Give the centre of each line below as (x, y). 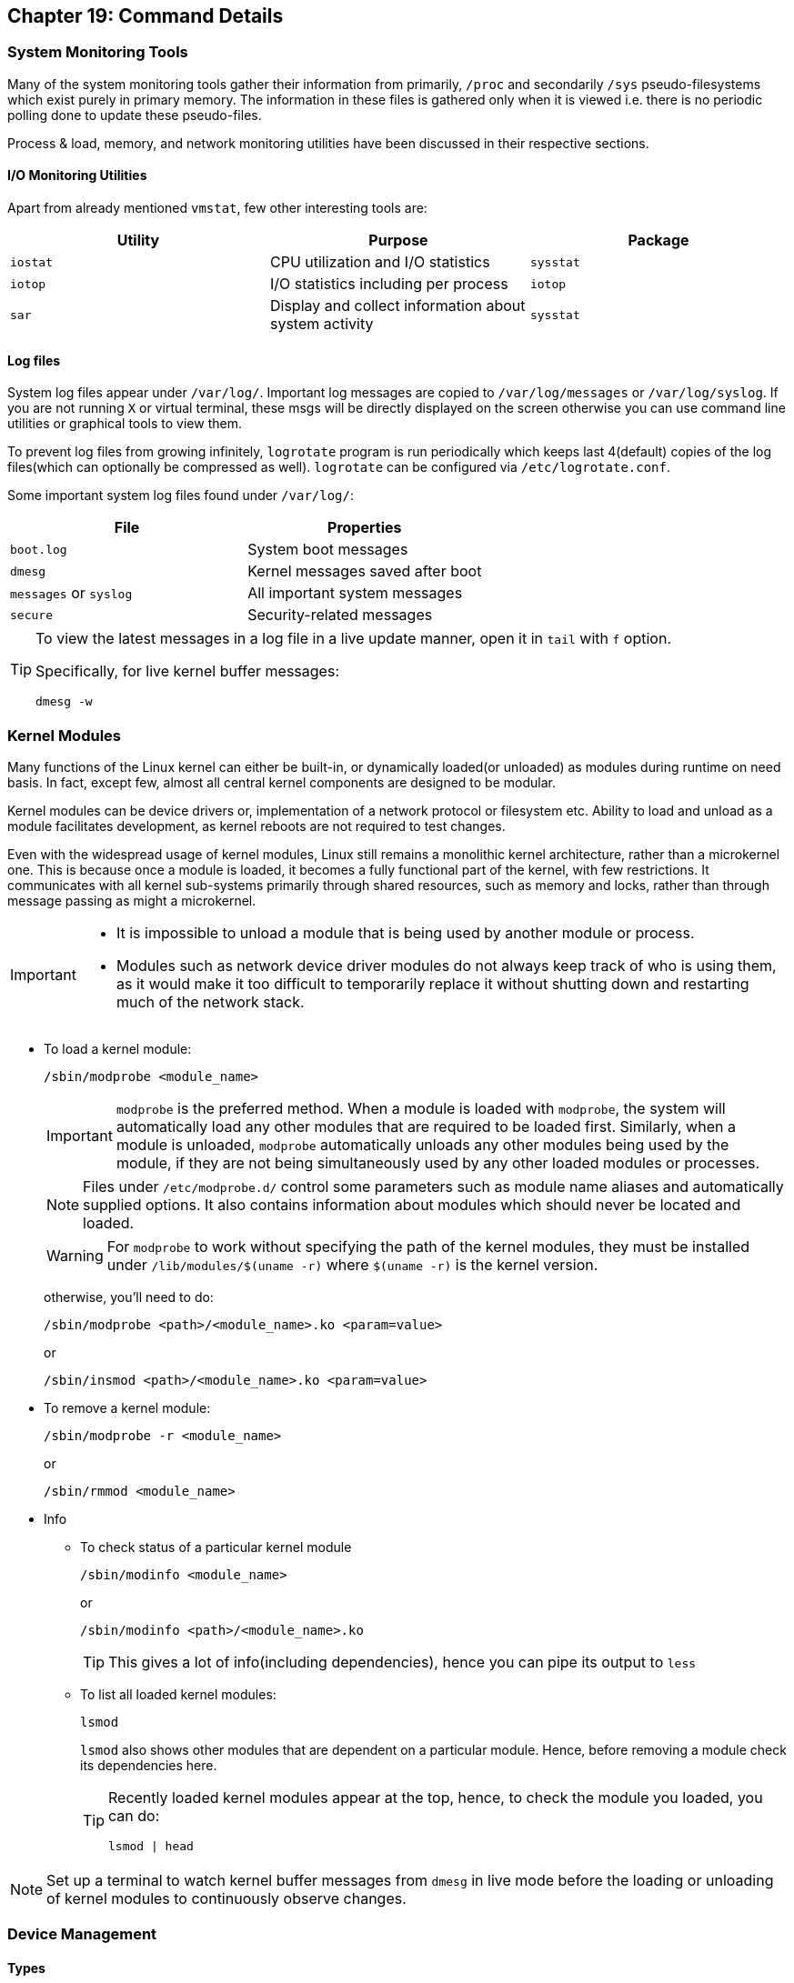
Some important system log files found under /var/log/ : (181, 496)
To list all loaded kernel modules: (178, 1694)
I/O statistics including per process (389, 284)
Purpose (398, 240)
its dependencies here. (149, 1765)
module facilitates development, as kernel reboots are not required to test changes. (256, 826)
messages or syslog (71, 593)
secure (31, 615)
